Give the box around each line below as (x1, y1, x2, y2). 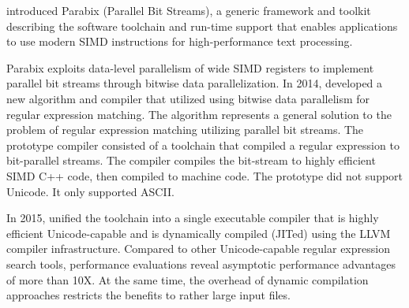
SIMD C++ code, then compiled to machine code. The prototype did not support (6, 167, 403, 184)
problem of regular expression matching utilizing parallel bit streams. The (6, 121, 364, 138)
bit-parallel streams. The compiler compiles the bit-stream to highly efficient (6, 152, 376, 169)
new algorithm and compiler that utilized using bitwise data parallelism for (6, 90, 370, 106)
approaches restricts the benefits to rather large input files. (6, 287, 291, 303)
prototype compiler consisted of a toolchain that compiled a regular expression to (6, 136, 400, 153)
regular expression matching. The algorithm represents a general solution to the (6, 106, 392, 122)
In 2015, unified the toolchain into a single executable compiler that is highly (6, 210, 379, 226)
